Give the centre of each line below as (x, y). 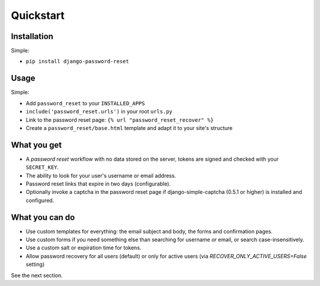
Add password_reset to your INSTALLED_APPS (85, 103)
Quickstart (38, 15)
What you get (36, 145)
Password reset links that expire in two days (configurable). (98, 184)
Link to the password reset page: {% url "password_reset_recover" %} (120, 120)
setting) (35, 264)
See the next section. (37, 275)
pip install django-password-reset (78, 61)
